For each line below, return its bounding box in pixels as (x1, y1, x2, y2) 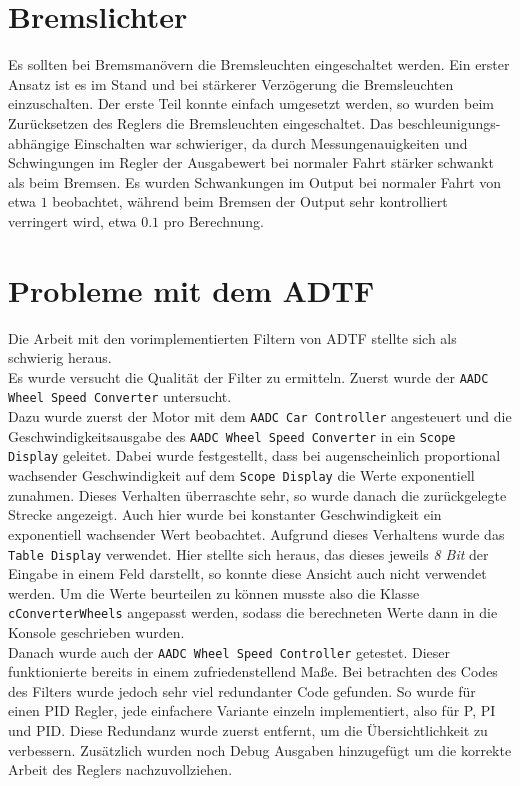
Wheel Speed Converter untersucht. (8, 386, 232, 407)
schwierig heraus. (8, 347, 112, 368)
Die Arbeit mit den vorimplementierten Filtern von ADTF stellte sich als (8, 327, 457, 348)
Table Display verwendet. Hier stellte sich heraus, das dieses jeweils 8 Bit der (8, 543, 489, 564)
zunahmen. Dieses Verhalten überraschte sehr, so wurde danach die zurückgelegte (8, 484, 507, 505)
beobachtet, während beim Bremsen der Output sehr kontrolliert (52, 191, 448, 212)
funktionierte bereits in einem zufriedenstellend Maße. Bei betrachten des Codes (8, 661, 498, 682)
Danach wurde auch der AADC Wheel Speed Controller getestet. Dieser (8, 641, 451, 662)
